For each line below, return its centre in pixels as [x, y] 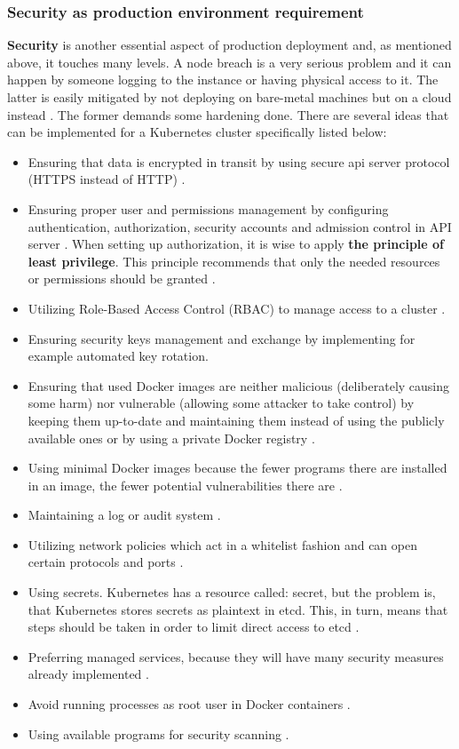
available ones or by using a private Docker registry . [171, 438]
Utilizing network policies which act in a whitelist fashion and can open [222, 544]
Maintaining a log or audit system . [124, 515]
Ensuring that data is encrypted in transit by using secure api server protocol [239, 161]
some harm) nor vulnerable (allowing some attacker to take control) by [221, 403]
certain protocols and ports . [106, 562]
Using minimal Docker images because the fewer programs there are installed [237, 468]
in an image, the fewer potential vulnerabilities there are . [185, 485]
